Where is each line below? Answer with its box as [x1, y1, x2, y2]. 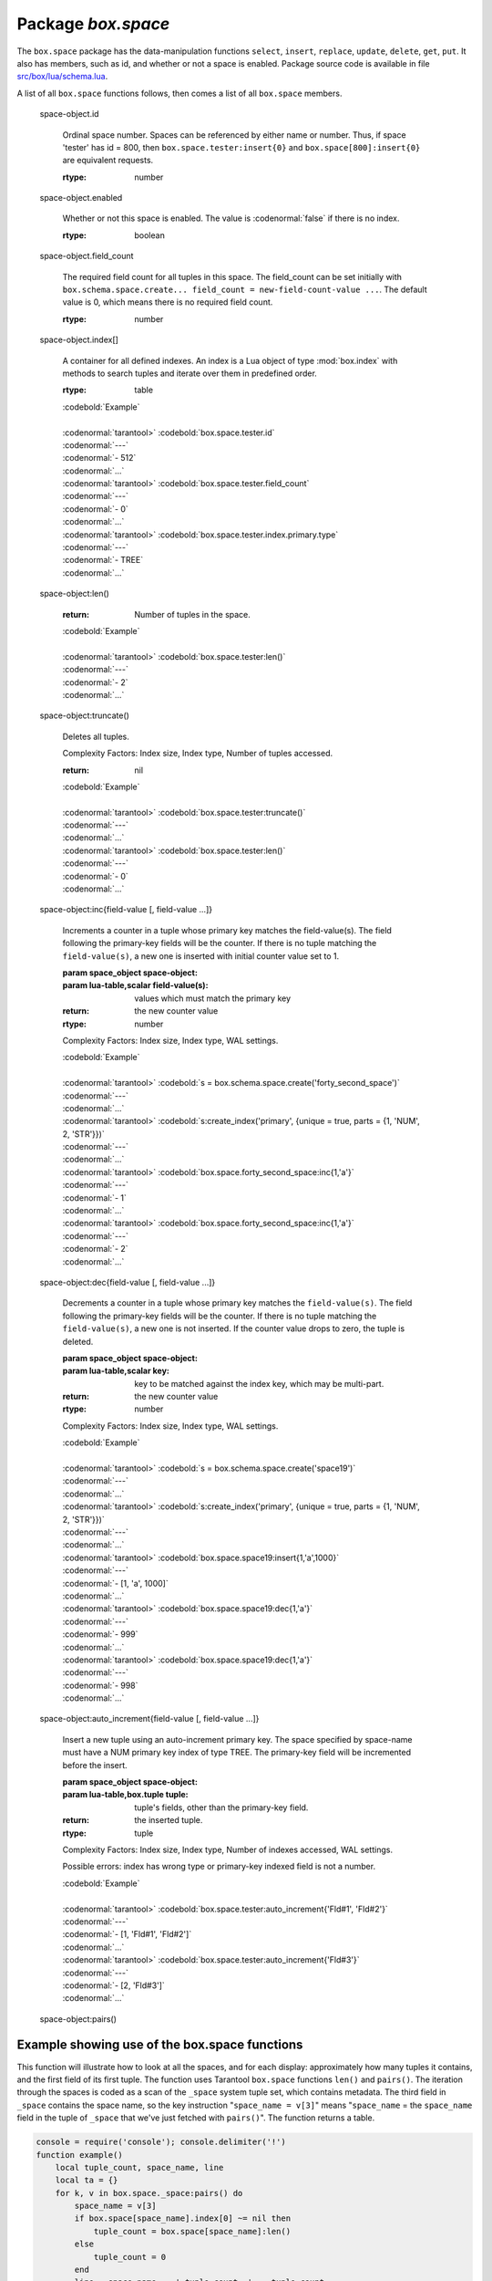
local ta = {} [55, 2175, 118, 2185]
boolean [134, 229, 166, 241]
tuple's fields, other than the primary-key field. [134, 1802, 309, 1813]
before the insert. [62, 1759, 128, 1770]
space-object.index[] [39, 334, 118, 346]
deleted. [62, 1336, 94, 1347]
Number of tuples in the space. [134, 609, 251, 620]
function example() [36, 2150, 123, 2160]
